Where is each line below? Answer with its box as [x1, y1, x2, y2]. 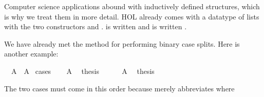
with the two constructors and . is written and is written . [4, 21, 187, 32]
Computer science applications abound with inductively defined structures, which [4, 1, 260, 11]
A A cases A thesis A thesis [11, 65, 155, 76]
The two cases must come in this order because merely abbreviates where [4, 83, 235, 93]
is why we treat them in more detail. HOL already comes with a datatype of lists [4, 11, 259, 22]
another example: [4, 48, 59, 59]
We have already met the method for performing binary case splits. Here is [4, 38, 240, 49]
